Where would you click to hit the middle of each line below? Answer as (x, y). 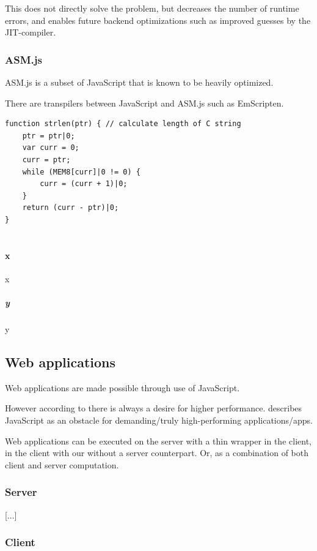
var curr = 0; (51, 148)
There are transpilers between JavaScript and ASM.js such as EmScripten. (144, 103)
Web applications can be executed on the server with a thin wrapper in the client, (158, 440)
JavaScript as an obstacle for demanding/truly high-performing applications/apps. (159, 420)
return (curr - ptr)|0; (71, 208)
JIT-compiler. (31, 32)
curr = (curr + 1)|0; (84, 184)
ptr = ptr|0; (49, 136)
